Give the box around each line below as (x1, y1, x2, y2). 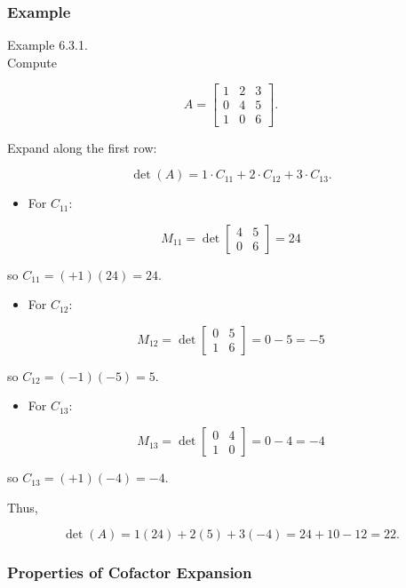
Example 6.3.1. (7, 36, 88, 54)
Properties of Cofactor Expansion (7, 561, 252, 584)
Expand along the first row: (7, 138, 157, 156)
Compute (7, 52, 57, 71)
